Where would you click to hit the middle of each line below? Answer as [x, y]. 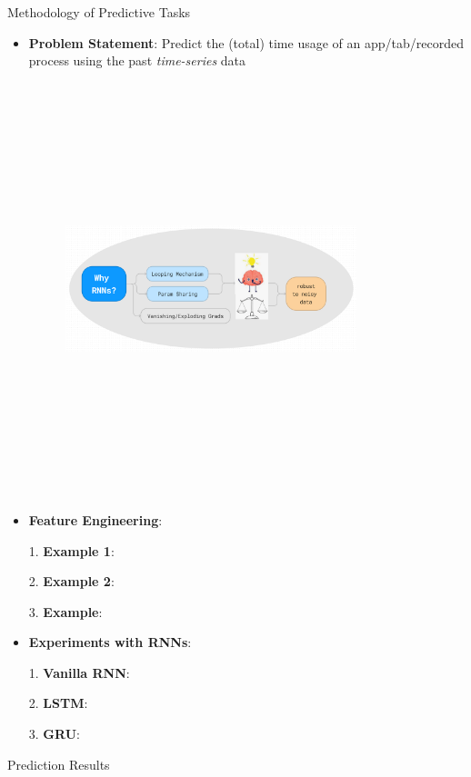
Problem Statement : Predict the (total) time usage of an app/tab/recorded [246, 42]
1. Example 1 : [71, 550]
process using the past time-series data [137, 60]
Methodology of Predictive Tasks [99, 12]
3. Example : [65, 611]
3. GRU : [54, 734]
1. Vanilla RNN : [79, 672]
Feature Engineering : [95, 519]
